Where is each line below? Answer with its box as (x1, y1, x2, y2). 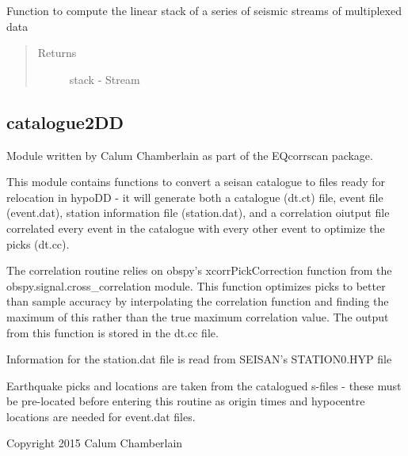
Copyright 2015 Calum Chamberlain (6, 435, 183, 451)
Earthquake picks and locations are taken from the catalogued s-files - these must (6, 377, 402, 393)
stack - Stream (69, 70, 140, 87)
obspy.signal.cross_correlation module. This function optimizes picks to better (6, 277, 386, 294)
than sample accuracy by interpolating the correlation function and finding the (6, 293, 389, 310)
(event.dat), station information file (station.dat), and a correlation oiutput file (6, 204, 390, 221)
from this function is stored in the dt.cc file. (6, 324, 219, 340)
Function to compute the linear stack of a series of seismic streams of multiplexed (6, 2, 402, 18)
